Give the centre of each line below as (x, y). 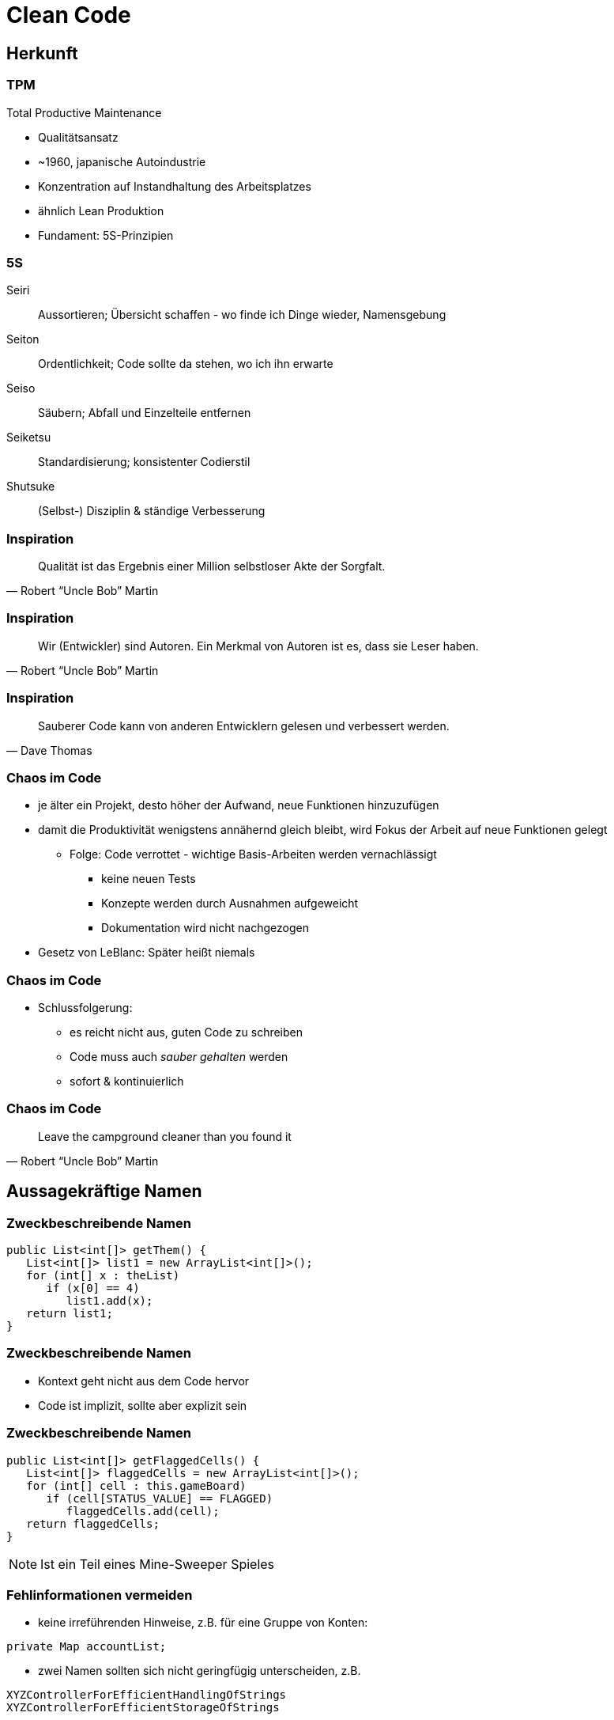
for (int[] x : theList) (103, 1276)
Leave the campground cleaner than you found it (165, 1136)
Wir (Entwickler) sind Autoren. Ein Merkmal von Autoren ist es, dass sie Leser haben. (258, 646)
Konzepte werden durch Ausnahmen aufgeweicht (230, 904)
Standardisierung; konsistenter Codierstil (144, 462)
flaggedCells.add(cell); (143, 1511)
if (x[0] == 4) (93, 1288)
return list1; (70, 1314)
